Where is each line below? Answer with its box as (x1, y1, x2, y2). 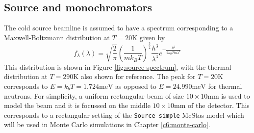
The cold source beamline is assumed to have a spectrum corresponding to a (4, 23, 233, 33)
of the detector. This (188, 100, 250, 110)
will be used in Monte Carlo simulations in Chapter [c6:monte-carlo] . (4, 119, 210, 130)
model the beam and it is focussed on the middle (4, 100, 151, 110)
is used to (221, 90, 250, 101)
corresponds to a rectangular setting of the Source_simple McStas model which (4, 109, 244, 120)
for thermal (208, 80, 242, 91)
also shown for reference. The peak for (80, 71, 196, 81)
